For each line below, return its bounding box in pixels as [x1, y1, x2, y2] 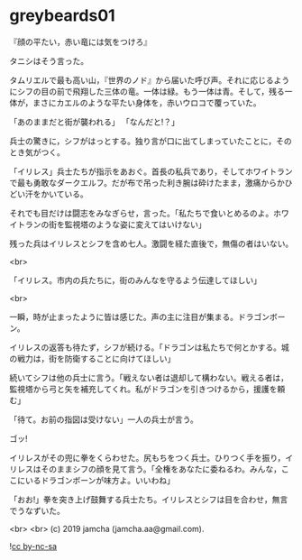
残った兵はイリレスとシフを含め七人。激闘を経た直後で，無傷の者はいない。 [9, 238, 294, 249]
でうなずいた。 [9, 505, 65, 516]
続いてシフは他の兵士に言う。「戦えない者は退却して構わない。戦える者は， [9, 372, 288, 383]
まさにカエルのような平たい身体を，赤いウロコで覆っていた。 [32, 96, 261, 108]
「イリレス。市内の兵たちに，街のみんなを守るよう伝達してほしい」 [9, 274, 261, 285]
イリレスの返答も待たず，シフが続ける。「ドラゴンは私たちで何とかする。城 [9, 342, 290, 353]
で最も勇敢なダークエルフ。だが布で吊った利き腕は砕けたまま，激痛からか [9, 177, 286, 188]
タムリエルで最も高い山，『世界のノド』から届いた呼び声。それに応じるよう [9, 74, 290, 86]
